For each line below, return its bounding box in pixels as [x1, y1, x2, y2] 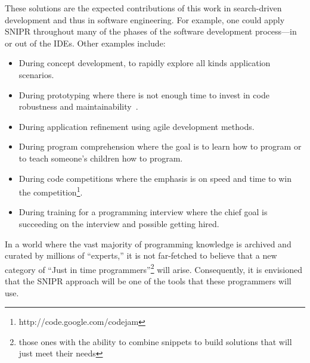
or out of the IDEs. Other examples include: [5, 36, 166, 49]
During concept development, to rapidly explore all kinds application [18, 57, 271, 69]
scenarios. [18, 68, 54, 80]
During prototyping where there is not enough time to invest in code [18, 88, 269, 101]
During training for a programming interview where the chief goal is [18, 206, 268, 218]
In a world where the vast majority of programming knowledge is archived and [5, 237, 292, 250]
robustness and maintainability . [18, 100, 138, 113]
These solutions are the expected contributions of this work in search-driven [5, 2, 282, 14]
